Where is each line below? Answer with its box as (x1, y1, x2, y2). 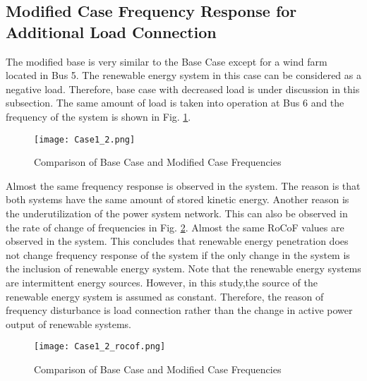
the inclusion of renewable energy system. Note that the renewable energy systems (6, 261, 361, 276)
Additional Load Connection (6, 20, 217, 42)
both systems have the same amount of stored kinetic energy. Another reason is (6, 192, 349, 207)
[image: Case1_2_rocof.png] (34, 341, 166, 352)
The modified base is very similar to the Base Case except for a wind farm (6, 54, 327, 68)
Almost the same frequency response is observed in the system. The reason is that (6, 178, 361, 193)
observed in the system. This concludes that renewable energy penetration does (6, 234, 349, 248)
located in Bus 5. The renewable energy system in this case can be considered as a (6, 68, 361, 83)
